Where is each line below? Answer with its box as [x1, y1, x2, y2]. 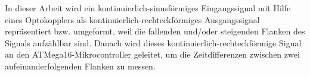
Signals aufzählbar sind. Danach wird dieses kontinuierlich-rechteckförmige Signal [5, 36, 302, 49]
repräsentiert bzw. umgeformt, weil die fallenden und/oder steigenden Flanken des [5, 25, 305, 37]
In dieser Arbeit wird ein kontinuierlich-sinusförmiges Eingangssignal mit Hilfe [5, 2, 291, 14]
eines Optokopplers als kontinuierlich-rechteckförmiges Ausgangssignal [5, 13, 260, 26]
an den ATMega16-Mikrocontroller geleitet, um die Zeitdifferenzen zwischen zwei [5, 48, 300, 61]
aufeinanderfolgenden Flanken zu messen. [5, 59, 156, 72]
